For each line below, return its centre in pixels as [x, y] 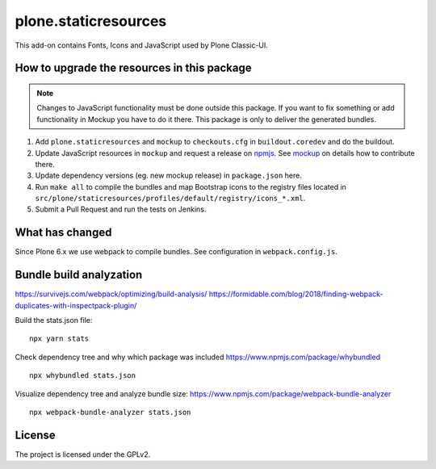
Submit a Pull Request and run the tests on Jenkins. [121, 209]
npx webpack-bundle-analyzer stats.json [110, 412]
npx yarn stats [59, 339]
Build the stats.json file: [54, 320]
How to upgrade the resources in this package [133, 68]
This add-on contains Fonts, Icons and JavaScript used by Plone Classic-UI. [141, 45]
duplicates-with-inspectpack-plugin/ [76, 305]
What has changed [63, 233]
